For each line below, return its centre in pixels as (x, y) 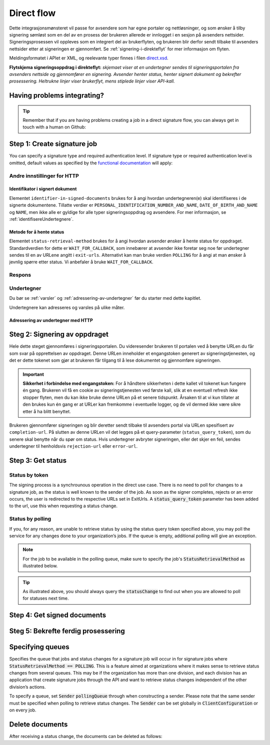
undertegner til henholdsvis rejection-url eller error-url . (73, 446)
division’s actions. (27, 687)
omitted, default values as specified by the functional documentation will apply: (91, 163)
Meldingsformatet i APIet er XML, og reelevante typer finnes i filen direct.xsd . (89, 58)
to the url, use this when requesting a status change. (63, 506)
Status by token (29, 475)
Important (33, 374)
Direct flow (32, 13)
